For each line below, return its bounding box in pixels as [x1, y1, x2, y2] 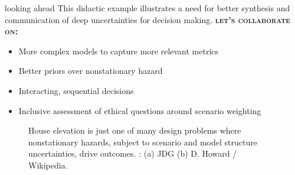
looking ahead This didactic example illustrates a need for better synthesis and [5, 2, 290, 14]
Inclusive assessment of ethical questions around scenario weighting [18, 104, 261, 116]
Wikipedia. [28, 158, 68, 171]
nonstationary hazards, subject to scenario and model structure [28, 135, 257, 148]
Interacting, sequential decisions [18, 84, 134, 96]
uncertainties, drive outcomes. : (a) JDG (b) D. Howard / [28, 147, 237, 160]
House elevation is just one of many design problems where [28, 124, 241, 137]
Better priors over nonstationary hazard [18, 64, 163, 77]
